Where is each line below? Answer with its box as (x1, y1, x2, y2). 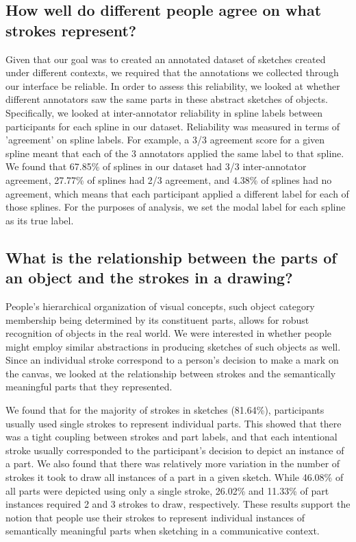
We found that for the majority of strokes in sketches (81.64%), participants (5, 403, 325, 417)
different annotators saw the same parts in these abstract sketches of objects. (5, 92, 328, 106)
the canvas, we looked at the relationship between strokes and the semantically (5, 366, 336, 380)
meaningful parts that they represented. (5, 379, 173, 394)
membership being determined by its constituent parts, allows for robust (5, 312, 309, 327)
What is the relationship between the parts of (5, 246, 337, 268)
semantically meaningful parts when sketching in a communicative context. (5, 523, 320, 538)
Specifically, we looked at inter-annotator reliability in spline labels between (5, 105, 323, 119)
